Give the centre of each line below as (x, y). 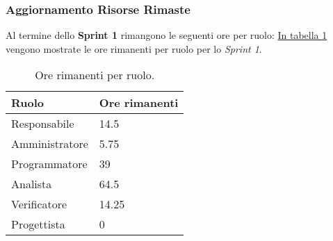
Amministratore (50, 144)
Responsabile (43, 124)
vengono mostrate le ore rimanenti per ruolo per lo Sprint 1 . (134, 48)
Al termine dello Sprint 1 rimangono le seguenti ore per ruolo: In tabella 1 (166, 35)
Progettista (38, 224)
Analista (32, 184)
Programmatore (49, 164)
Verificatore (39, 204)
